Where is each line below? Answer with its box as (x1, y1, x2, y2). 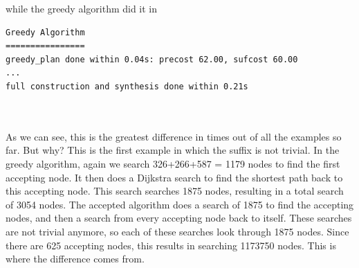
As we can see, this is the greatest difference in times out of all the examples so (6, 129, 342, 143)
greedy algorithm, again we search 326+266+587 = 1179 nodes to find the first (6, 156, 340, 170)
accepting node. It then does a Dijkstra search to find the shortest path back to (6, 170, 343, 184)
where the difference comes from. (6, 251, 145, 266)
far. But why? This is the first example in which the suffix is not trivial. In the (6, 143, 340, 157)
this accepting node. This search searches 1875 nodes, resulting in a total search (6, 184, 344, 198)
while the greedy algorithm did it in (6, 1, 158, 15)
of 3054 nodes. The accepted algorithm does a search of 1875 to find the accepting (6, 197, 354, 211)
